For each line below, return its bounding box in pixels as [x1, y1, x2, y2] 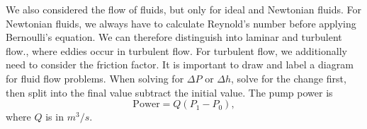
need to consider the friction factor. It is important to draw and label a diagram [6, 57, 354, 72]
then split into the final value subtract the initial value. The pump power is [6, 85, 333, 99]
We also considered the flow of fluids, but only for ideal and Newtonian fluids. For [6, 2, 361, 16]
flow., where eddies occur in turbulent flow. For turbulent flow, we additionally [6, 43, 347, 58]
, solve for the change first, [231, 70, 346, 85]
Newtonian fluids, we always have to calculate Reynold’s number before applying [6, 16, 356, 30]
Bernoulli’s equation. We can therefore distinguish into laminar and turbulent [6, 30, 342, 44]
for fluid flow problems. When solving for [6, 70, 184, 85]
